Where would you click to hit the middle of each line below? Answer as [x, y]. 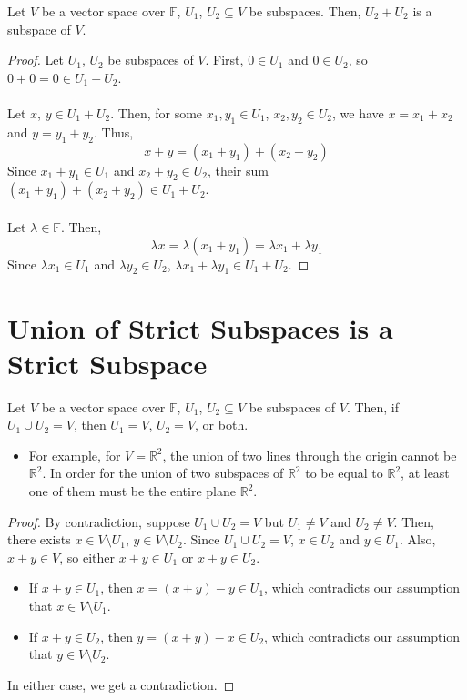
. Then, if [373, 406]
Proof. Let [36, 60]
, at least [425, 473]
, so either [87, 557]
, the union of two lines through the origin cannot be [310, 455]
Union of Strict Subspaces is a [200, 327]
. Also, [417, 539]
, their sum [238, 170]
